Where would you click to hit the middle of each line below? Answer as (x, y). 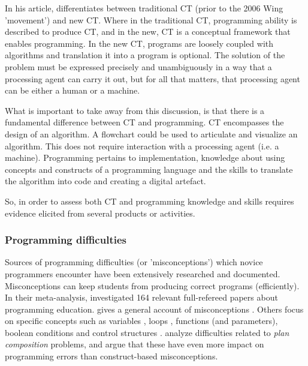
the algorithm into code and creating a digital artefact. (105, 181)
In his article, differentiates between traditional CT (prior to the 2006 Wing (144, 8)
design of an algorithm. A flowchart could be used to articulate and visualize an (151, 133)
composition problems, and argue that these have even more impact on (135, 344)
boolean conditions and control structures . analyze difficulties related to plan (147, 332)
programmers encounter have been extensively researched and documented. (143, 273)
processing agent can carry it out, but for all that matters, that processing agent (153, 78)
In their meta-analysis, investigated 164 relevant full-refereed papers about (141, 297)
